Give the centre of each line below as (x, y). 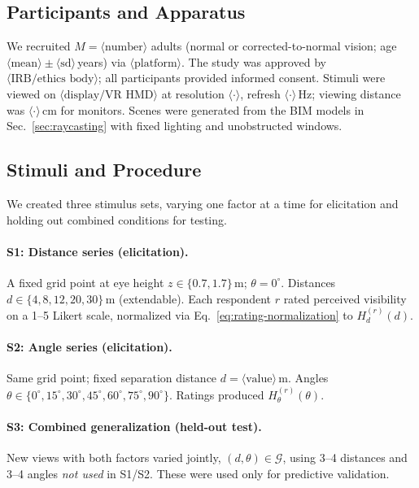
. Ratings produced (216, 394)
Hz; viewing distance (349, 93)
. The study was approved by (254, 61)
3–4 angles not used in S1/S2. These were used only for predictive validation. (198, 473)
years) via (102, 61)
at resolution (193, 93)
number (124, 48)
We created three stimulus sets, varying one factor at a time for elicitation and (203, 203)
